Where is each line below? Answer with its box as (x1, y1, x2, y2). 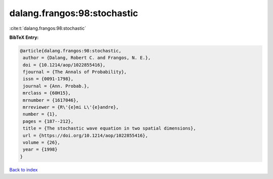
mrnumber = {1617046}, (23, 97, 79, 103)
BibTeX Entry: (9, 34, 39, 40)
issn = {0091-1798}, (23, 76, 74, 82)
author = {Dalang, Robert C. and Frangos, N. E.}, (23, 55, 151, 61)
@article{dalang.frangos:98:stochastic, (20, 48, 121, 53)
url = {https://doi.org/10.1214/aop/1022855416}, (23, 133, 149, 138)
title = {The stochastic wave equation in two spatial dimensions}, (23, 126, 196, 131)
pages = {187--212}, (23, 118, 74, 124)
